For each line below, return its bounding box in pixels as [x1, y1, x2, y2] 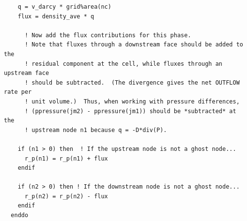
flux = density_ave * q [17, 13, 94, 20]
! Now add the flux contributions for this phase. [24, 31, 191, 39]
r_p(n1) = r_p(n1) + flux [24, 155, 108, 162]
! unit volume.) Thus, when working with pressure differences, [24, 98, 240, 105]
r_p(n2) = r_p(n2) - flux [24, 192, 108, 200]
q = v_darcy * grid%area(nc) [17, 3, 111, 10]
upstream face [4, 70, 49, 77]
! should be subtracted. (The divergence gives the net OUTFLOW [24, 79, 240, 86]
